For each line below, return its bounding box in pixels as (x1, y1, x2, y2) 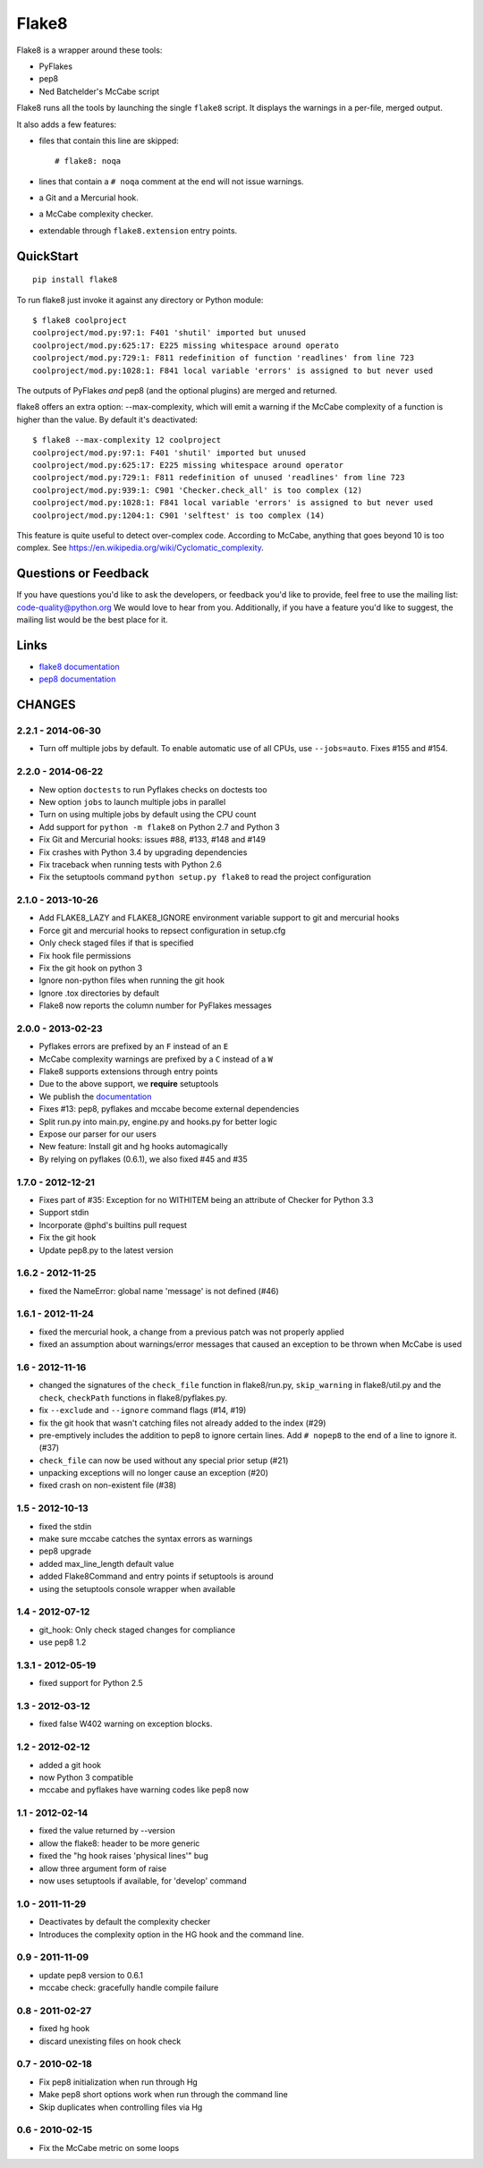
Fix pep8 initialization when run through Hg (38, 2076, 199, 2088)
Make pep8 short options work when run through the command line (38, 2089, 288, 2100)
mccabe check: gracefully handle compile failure (38, 1982, 219, 1994)
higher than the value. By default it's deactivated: (16, 414, 199, 425)
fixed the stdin (38, 1520, 92, 1531)
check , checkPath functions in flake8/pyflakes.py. (38, 1392, 228, 1403)
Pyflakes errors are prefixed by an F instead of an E (38, 1041, 229, 1052)
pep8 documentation (38, 673, 116, 684)
